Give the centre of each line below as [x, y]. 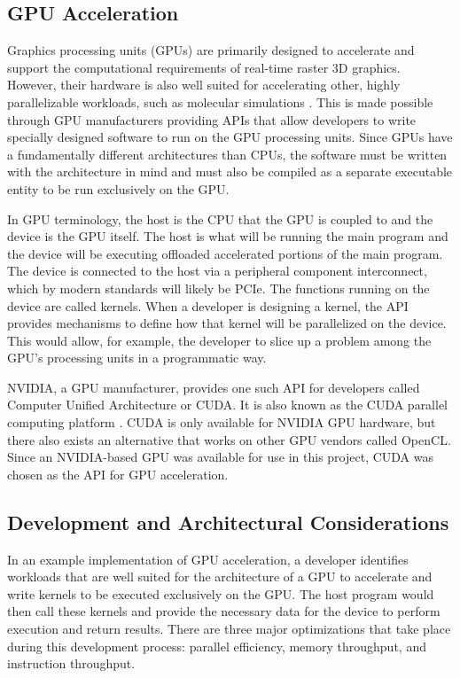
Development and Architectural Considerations [228, 522]
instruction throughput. [71, 663]
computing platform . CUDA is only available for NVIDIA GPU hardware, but [222, 422]
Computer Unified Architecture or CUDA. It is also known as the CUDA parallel [228, 405]
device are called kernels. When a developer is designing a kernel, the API [208, 305]
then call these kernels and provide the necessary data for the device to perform [224, 611]
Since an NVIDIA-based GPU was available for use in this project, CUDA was [220, 457]
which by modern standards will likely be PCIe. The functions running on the [218, 288]
